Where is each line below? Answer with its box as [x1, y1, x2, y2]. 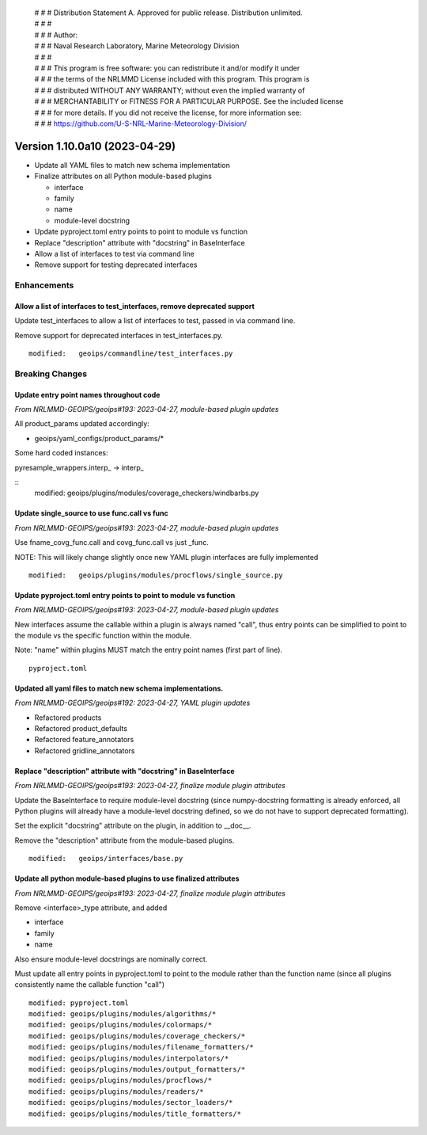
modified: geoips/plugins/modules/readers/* [28, 1087, 205, 1096]
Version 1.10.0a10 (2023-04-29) [14, 139, 176, 153]
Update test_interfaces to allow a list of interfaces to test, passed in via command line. [14, 316, 296, 326]
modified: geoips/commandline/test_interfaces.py [28, 349, 233, 358]
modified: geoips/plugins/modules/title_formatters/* [28, 1109, 241, 1118]
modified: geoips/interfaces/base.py [28, 854, 183, 863]
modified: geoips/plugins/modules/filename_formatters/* [28, 1042, 255, 1052]
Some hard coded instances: [14, 448, 108, 458]
